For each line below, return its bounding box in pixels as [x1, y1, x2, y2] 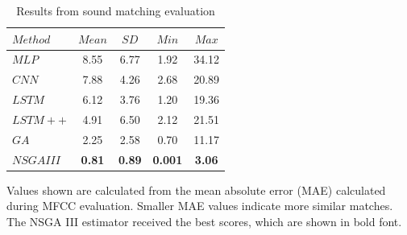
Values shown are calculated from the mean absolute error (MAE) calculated [6, 181, 386, 198]
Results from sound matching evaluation [16, 2, 215, 19]
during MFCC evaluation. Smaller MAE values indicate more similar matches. [6, 197, 393, 214]
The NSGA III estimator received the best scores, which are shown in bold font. [6, 212, 402, 229]
